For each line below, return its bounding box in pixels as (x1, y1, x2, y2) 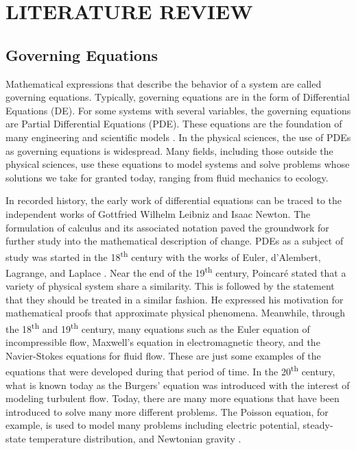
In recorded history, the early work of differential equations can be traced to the (5, 193, 342, 208)
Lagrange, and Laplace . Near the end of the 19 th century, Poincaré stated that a (5, 263, 346, 279)
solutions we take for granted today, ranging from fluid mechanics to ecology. (5, 170, 329, 184)
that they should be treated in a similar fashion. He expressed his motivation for (5, 292, 344, 306)
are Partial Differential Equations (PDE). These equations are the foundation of (5, 116, 342, 131)
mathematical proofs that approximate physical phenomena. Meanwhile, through (5, 305, 345, 320)
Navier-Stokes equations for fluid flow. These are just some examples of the (5, 348, 321, 362)
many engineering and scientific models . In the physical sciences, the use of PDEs (5, 129, 351, 144)
